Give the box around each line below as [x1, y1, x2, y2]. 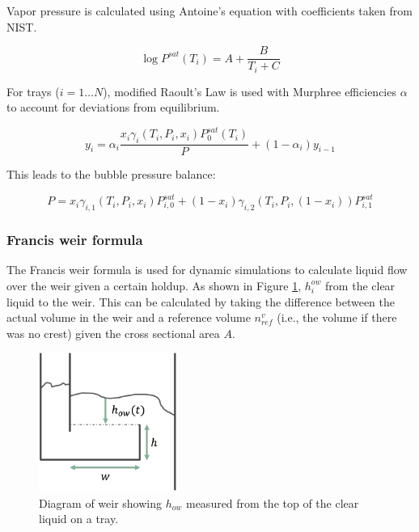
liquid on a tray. [39, 510, 119, 527]
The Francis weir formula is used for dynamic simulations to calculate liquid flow [6, 261, 408, 278]
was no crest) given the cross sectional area [6, 324, 220, 341]
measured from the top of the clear [185, 494, 359, 511]
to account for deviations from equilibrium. [6, 99, 220, 116]
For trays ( [6, 82, 60, 99]
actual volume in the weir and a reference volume [6, 309, 251, 326]
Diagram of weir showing [39, 494, 163, 511]
